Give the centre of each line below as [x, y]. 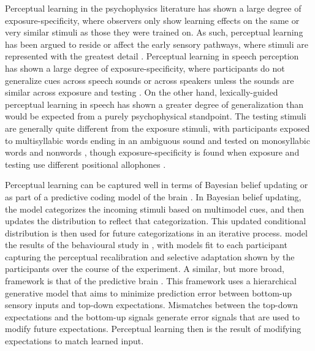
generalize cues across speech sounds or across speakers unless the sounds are [150, 80]
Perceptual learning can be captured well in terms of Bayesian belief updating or [157, 185]
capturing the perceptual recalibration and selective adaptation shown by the [150, 256]
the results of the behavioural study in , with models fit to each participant [146, 245]
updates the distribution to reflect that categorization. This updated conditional [156, 221]
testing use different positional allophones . [85, 164]
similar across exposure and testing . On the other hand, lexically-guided [142, 92]
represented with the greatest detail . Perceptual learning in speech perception [152, 56]
